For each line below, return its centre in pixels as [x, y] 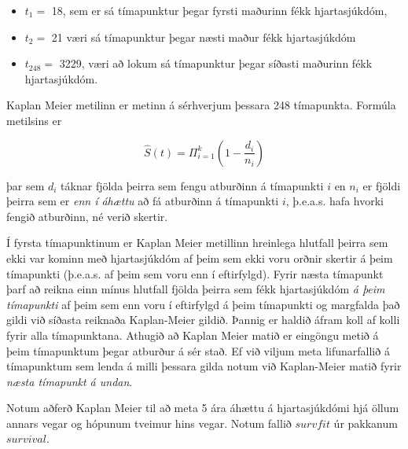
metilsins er [34, 120]
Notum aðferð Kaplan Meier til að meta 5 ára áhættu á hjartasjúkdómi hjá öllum [203, 408]
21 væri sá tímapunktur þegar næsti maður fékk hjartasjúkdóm [204, 37]
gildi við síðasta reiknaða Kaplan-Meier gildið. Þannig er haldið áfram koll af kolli [203, 320]
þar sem [26, 185]
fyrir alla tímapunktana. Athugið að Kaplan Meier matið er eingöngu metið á [193, 335]
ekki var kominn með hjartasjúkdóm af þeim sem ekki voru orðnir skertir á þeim [200, 258]
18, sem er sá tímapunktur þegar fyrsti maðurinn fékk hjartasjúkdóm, [219, 10]
